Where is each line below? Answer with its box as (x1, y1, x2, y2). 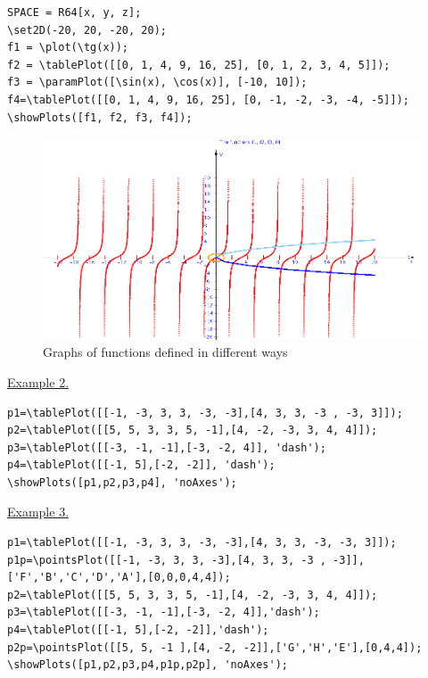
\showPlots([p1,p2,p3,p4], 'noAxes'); (7, 475, 237, 489)
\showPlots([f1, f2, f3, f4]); (7, 111, 193, 124)
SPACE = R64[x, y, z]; (7, 6, 142, 19)
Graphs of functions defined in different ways (43, 343, 288, 361)
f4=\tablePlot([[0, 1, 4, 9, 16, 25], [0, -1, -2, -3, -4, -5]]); (7, 93, 410, 106)
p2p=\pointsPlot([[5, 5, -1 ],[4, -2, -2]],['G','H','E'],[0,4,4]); (7, 641, 423, 654)
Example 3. (7, 502, 70, 521)
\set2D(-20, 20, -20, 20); (7, 23, 167, 37)
